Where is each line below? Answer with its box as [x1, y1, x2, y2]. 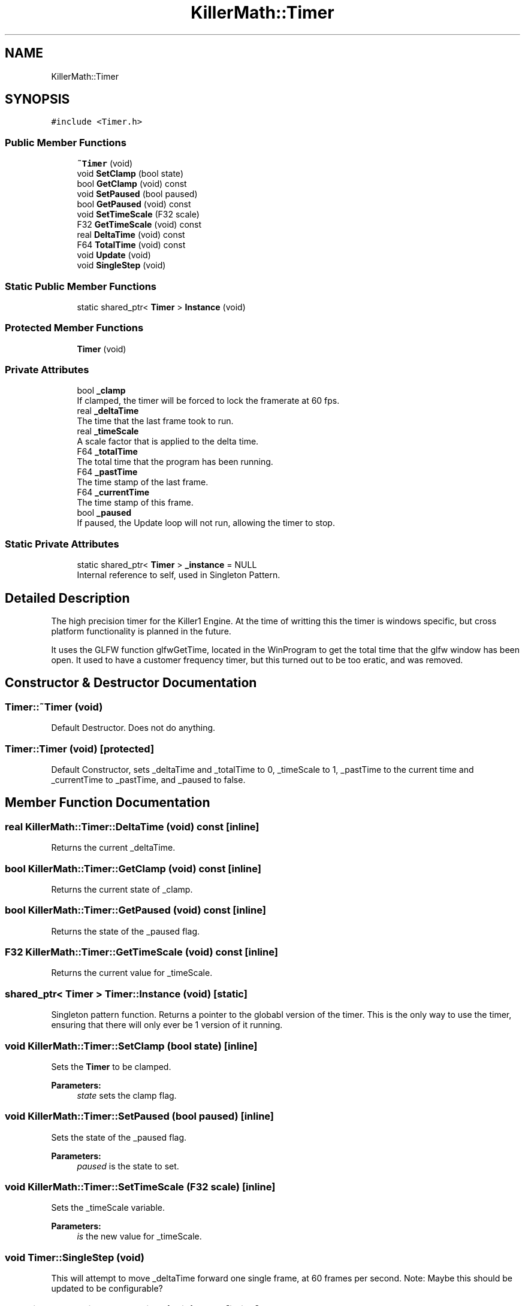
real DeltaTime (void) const [77, 229, 185, 240]
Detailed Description [5, 590, 130, 606]
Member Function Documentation [5, 795, 210, 811]
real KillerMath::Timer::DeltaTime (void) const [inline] [5, 820, 260, 833]
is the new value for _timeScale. [77, 1231, 202, 1242]
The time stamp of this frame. [77, 497, 194, 508]
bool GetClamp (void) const [77, 179, 187, 189]
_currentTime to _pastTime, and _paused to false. [51, 775, 246, 785]
